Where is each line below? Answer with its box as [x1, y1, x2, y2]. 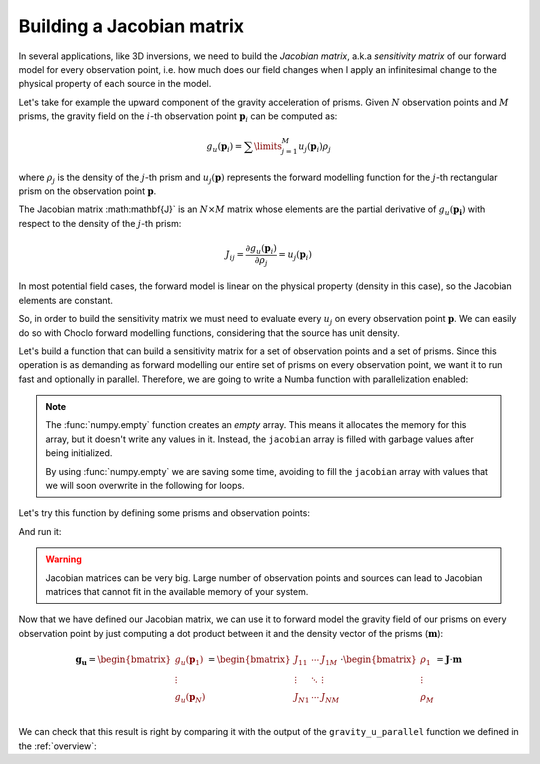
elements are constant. [18, 294, 114, 306]
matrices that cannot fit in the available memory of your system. [45, 585, 309, 597]
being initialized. [45, 447, 113, 459]
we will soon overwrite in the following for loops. [45, 480, 245, 492]
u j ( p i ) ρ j [298, 141, 332, 154]
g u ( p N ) [174, 691, 206, 705]
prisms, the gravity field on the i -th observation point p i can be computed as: [18, 110, 338, 124]
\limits [253, 141, 282, 152]
